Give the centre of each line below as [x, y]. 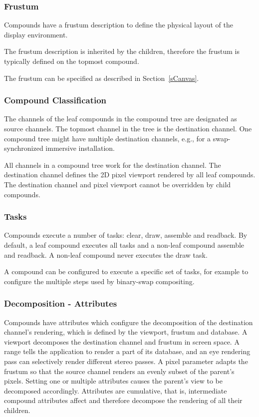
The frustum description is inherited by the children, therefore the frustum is [122, 51]
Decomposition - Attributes [61, 303]
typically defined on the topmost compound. [72, 61]
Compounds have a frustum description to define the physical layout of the [119, 25]
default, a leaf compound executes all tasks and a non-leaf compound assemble [124, 244]
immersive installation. [80, 148]
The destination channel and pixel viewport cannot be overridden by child [118, 184]
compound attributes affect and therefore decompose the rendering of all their [123, 400]
